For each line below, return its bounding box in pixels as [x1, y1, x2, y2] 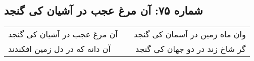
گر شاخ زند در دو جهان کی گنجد [135, 43, 246, 55]
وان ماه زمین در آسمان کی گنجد [133, 28, 246, 40]
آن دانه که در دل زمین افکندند [8, 43, 111, 55]
